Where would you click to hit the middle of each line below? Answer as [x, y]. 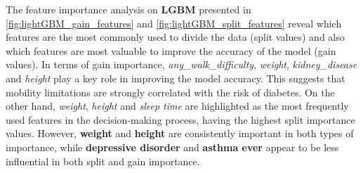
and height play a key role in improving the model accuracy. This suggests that [176, 78]
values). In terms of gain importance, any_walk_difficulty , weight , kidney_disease [181, 64]
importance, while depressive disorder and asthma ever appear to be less [172, 147]
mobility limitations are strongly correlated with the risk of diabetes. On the [170, 92]
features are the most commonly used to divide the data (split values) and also [175, 37]
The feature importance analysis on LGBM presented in [128, 9]
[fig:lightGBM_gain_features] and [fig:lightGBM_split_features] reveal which [174, 23]
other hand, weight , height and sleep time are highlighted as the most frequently [177, 106]
